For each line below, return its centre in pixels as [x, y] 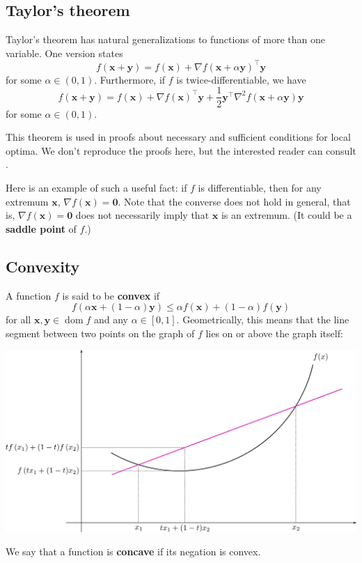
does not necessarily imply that [142, 215]
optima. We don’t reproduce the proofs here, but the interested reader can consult [181, 150]
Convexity [43, 266]
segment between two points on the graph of [100, 333]
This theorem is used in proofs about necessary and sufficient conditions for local [178, 137]
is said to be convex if [111, 295]
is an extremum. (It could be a [286, 215]
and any [111, 319]
